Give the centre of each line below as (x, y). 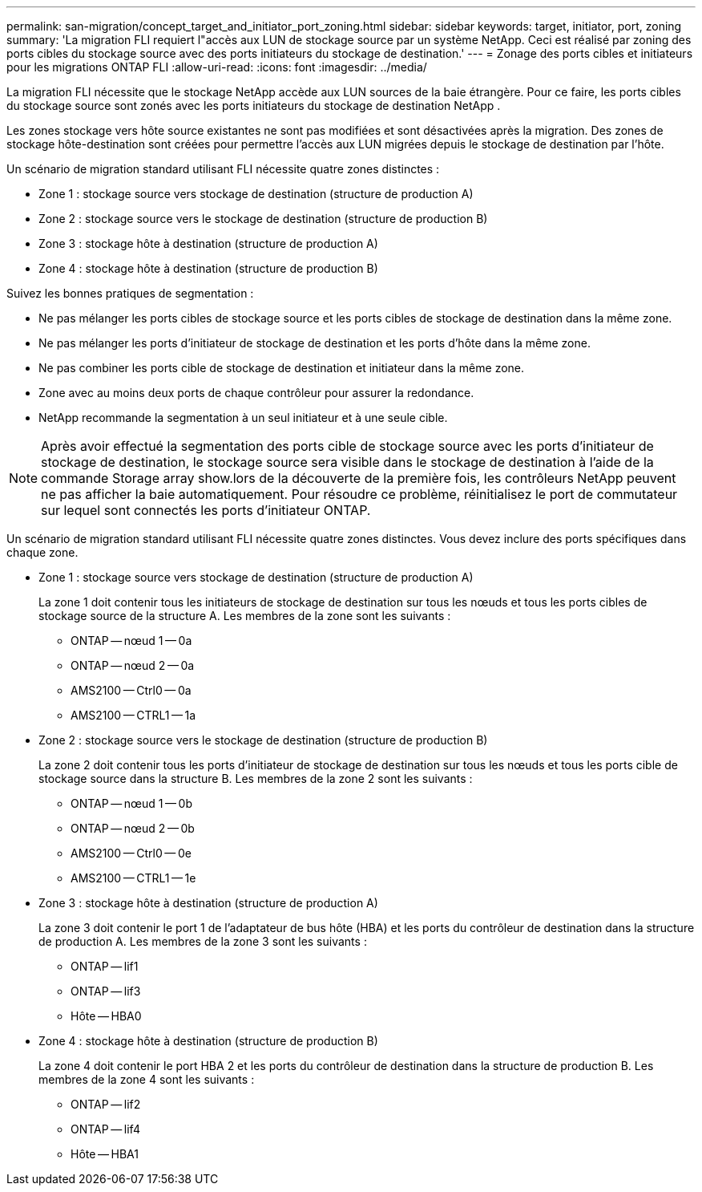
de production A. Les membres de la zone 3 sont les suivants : (203, 941)
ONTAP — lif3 (106, 991)
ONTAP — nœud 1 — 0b (132, 803)
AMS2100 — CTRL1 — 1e (133, 878)
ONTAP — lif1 (105, 966)
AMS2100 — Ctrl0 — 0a (131, 690)
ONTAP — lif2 (106, 1104)
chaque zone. (42, 552)
